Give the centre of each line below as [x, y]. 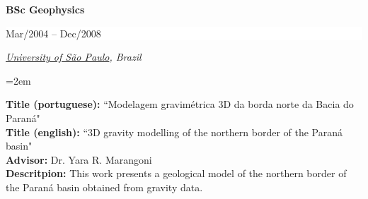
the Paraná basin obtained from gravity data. [104, 187]
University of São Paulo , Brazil [74, 57]
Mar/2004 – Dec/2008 [53, 33]
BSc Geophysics [45, 9]
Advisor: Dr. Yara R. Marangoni [79, 159]
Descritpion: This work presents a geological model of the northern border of [176, 173]
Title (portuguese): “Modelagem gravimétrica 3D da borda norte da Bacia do [180, 104]
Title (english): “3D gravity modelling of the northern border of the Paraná [174, 132]
